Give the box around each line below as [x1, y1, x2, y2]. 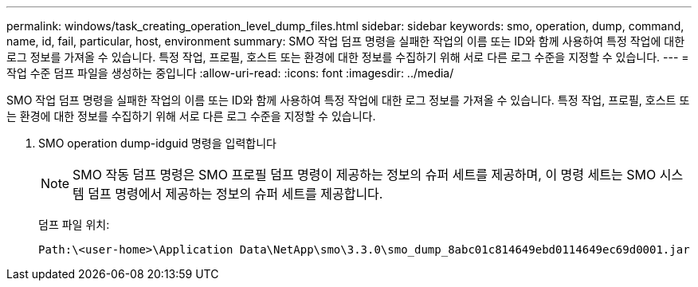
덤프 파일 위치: [38, 218, 110, 231]
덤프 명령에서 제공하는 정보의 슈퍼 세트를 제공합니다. [88, 186, 383, 202]
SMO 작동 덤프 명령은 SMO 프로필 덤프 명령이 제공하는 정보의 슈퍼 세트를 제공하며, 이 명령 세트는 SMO [73, 167, 657, 183]
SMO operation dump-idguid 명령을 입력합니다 [38, 136, 276, 150]
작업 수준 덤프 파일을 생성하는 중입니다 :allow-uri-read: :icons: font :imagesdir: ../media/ [6, 66, 454, 80]
